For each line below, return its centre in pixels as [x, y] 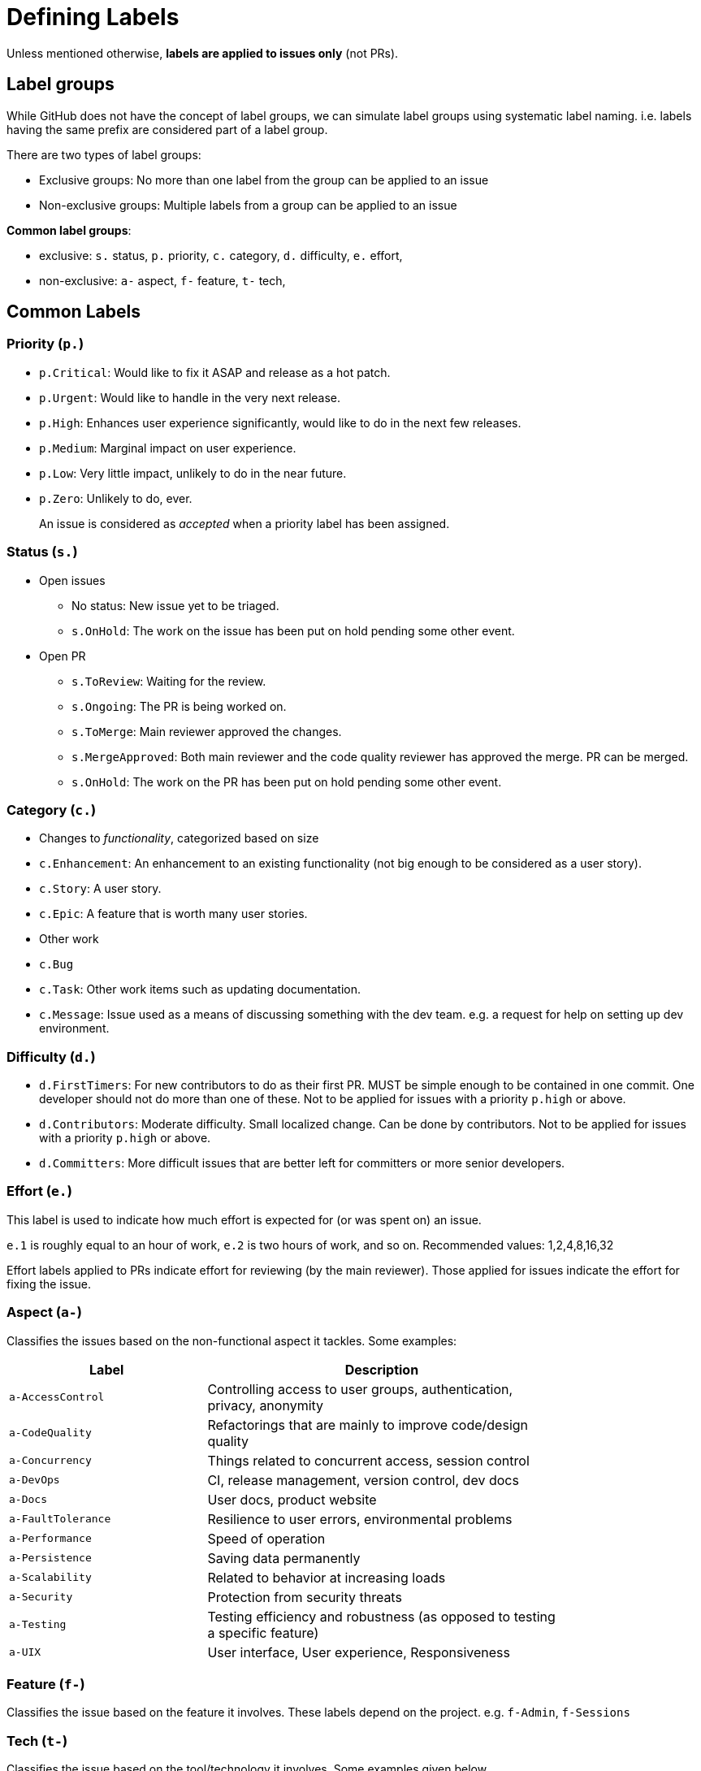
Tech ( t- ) [37, 1741]
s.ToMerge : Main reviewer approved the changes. [207, 731]
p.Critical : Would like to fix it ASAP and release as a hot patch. [215, 372]
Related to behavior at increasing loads [327, 1577]
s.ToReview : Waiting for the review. [169, 681]
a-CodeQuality [50, 1433]
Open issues [72, 580]
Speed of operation [266, 1538]
